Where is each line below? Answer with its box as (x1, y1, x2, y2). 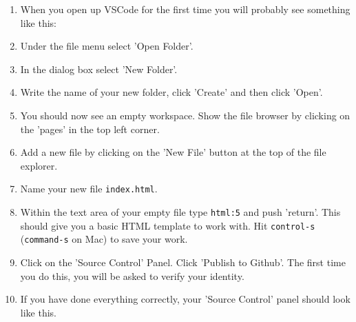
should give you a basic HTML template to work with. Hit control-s (20, 218, 315, 232)
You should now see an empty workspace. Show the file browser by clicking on (20, 108, 350, 122)
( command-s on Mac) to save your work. (20, 232, 188, 246)
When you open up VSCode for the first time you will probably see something (20, 2, 350, 16)
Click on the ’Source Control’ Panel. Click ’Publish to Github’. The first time (20, 254, 346, 269)
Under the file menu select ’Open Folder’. (20, 39, 193, 53)
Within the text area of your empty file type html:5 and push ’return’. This (20, 205, 341, 219)
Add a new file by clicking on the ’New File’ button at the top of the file (20, 145, 326, 159)
